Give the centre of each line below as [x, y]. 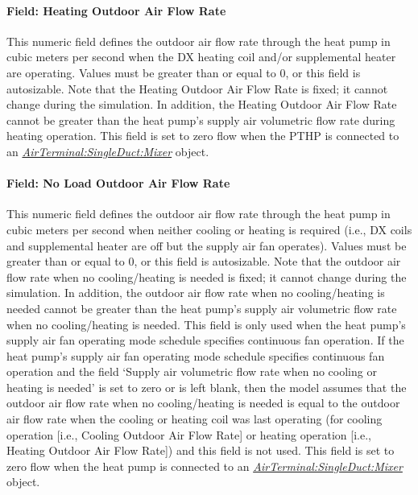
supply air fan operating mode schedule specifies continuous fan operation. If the [205, 340]
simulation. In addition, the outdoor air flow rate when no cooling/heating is [196, 293]
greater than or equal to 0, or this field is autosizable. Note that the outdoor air [204, 261]
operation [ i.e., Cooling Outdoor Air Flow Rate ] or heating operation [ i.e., [189, 434]
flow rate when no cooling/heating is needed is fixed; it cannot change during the [207, 276]
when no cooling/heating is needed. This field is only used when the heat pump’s [206, 324]
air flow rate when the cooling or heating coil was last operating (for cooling [195, 419]
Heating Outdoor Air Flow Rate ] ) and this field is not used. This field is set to [201, 450]
